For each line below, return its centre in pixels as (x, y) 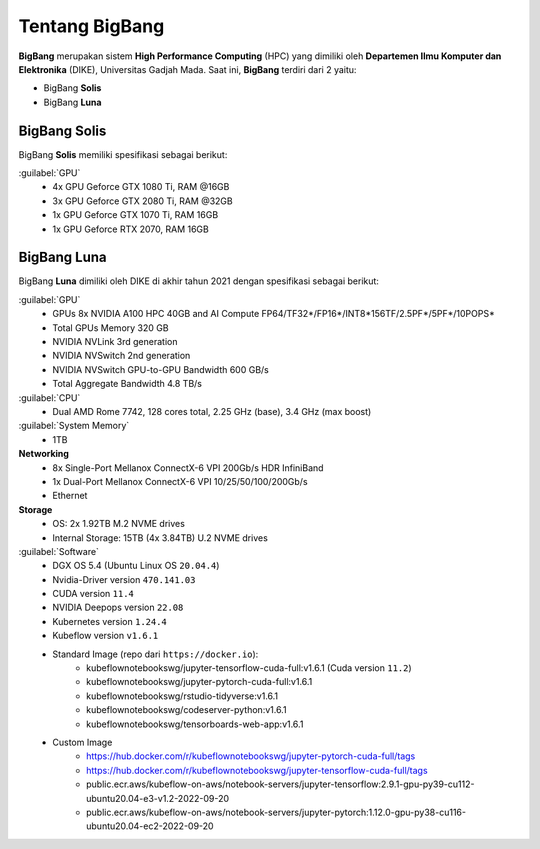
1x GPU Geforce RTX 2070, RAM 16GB (130, 229)
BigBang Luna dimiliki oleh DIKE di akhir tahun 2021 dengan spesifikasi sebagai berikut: (199, 281)
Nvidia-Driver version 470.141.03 (124, 579)
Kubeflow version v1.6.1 (105, 636)
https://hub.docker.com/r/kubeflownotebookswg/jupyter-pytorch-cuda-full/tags (251, 756)
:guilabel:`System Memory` (74, 426)
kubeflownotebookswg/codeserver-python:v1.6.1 (186, 710)
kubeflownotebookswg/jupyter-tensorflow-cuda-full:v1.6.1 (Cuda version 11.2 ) (249, 668)
